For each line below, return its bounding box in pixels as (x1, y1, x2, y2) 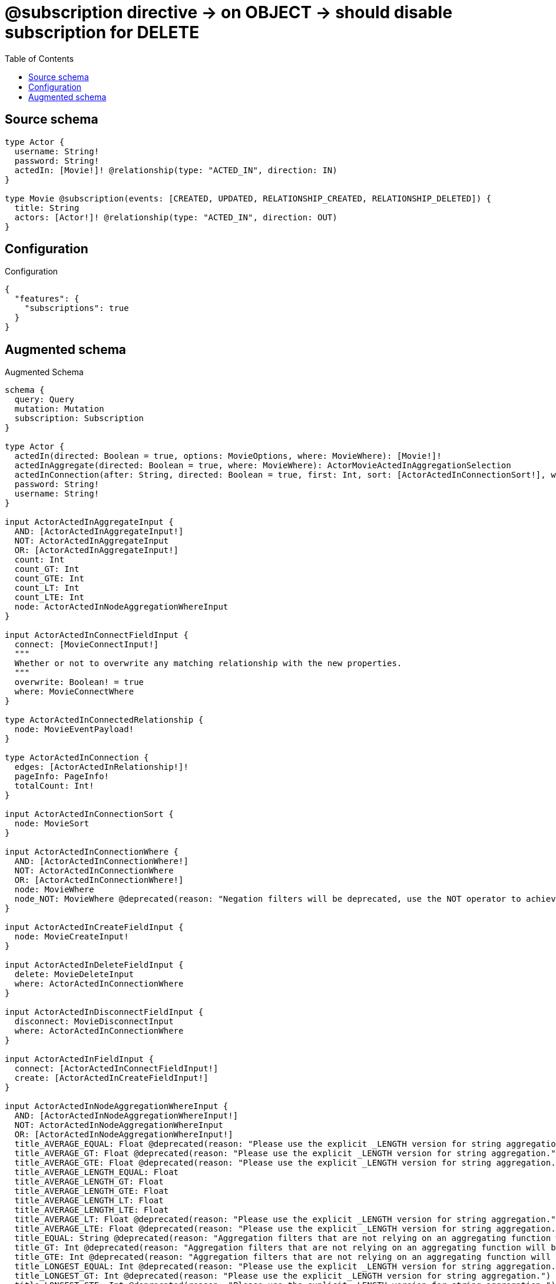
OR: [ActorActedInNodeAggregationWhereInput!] (14, 1130, 233, 1140)
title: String (14, 203, 80, 213)
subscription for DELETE (5, 22, 200, 42)
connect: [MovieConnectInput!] (14, 640, 159, 650)
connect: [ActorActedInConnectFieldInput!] (14, 1064, 219, 1074)
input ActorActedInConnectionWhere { (5, 847, 179, 857)
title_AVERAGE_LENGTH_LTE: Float (14, 1205, 169, 1215)
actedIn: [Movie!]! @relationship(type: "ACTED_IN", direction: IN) (14, 165, 337, 175)
